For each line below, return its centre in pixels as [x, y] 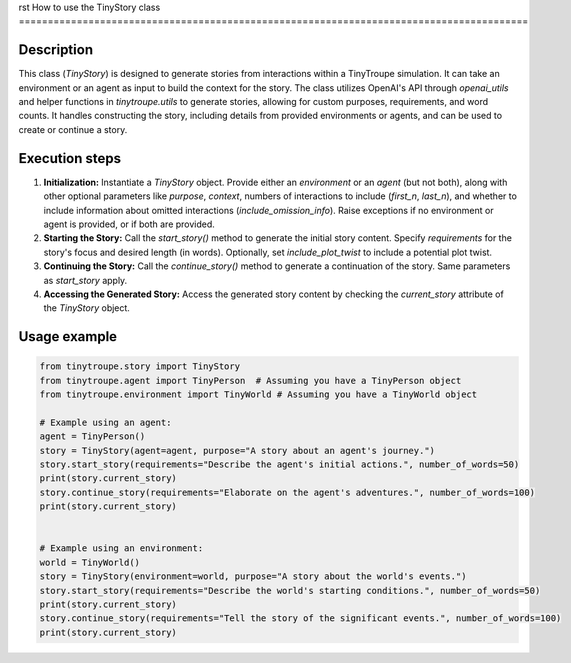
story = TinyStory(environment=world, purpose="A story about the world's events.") [253, 576]
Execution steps [70, 158]
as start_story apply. [85, 280]
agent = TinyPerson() [92, 436]
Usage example [68, 336]
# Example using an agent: [105, 422]
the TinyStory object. [86, 308]
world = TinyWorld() [89, 562]
